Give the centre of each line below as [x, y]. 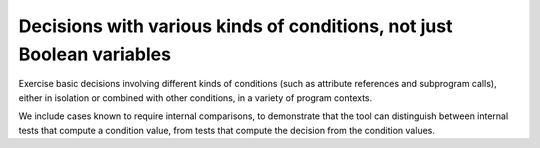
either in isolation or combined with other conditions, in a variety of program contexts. [195, 97]
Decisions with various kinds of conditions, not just [235, 26]
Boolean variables [95, 54]
